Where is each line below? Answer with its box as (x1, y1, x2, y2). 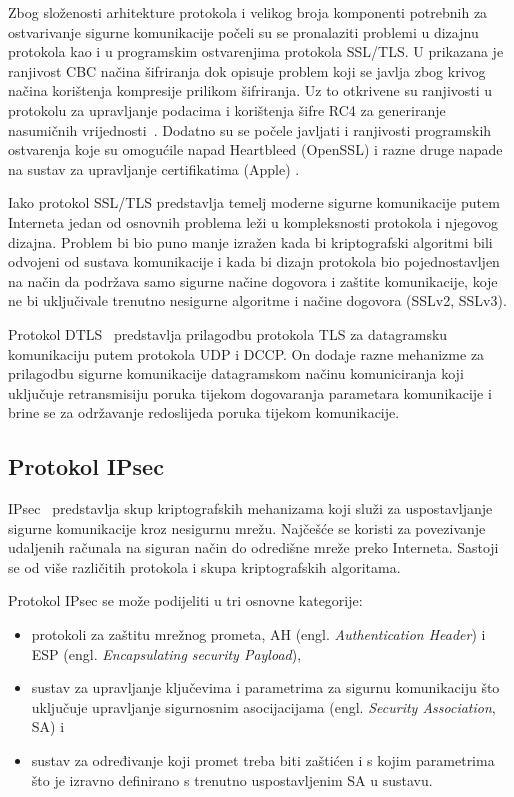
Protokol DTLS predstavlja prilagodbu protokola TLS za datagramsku (8, 323, 448, 344)
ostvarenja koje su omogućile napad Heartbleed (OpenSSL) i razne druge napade (8, 139, 503, 160)
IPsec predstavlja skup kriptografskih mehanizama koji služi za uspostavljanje (8, 498, 493, 519)
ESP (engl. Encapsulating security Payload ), (31, 643, 302, 664)
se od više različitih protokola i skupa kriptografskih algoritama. (8, 556, 401, 577)
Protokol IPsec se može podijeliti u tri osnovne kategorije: (8, 590, 363, 611)
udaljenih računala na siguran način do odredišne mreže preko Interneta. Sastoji (8, 537, 499, 558)
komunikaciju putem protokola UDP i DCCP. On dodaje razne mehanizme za (8, 343, 485, 364)
